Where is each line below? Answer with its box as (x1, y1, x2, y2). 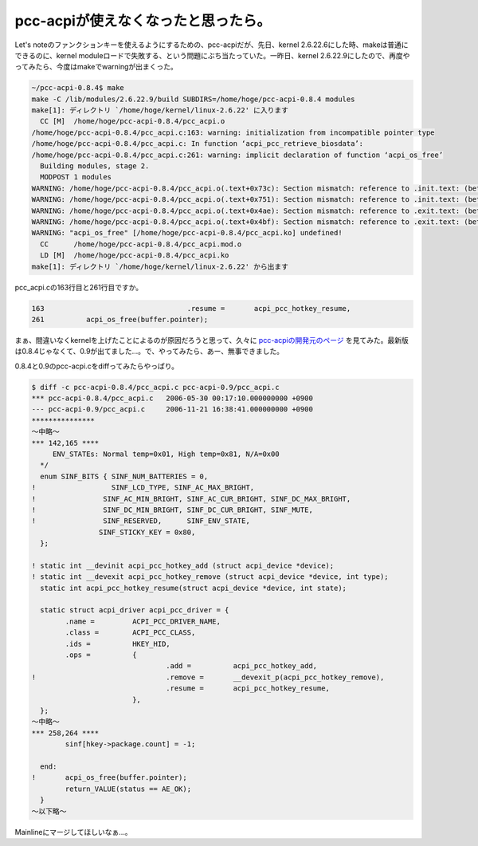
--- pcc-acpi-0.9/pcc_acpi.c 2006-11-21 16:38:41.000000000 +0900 (31, 405, 314, 414)
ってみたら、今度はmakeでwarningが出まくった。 (14, 62, 178, 72)
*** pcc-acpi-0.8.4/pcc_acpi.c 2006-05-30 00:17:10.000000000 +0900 (31, 394, 314, 403)
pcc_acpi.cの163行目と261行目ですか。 (14, 282, 143, 292)
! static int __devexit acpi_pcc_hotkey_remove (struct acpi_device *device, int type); (31, 573, 390, 581)
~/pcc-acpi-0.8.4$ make (31, 84, 125, 92)
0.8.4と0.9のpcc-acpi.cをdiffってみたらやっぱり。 (14, 361, 179, 371)
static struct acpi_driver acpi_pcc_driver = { (40, 606, 229, 615)
